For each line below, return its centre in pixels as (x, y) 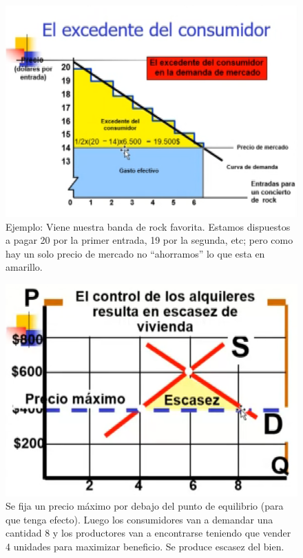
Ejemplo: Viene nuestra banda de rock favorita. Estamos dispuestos (148, 226)
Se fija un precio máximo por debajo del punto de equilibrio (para (145, 506)
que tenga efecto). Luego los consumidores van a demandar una (139, 519)
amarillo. (24, 267)
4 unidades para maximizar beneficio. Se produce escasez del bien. (145, 547)
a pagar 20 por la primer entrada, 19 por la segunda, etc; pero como (149, 240)
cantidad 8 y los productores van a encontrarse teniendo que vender (148, 533)
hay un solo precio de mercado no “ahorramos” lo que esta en (135, 253)
